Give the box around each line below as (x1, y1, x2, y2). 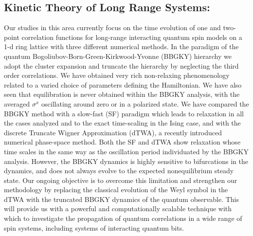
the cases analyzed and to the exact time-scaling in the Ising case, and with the (4, 118, 241, 128)
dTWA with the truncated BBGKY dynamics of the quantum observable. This (4, 194, 239, 204)
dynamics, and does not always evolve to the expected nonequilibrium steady (4, 165, 234, 176)
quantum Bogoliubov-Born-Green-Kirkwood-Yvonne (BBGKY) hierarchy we (4, 51, 232, 61)
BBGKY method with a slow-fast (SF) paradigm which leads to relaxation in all (4, 108, 244, 118)
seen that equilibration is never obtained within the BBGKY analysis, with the (4, 89, 240, 99)
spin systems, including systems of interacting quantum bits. (4, 222, 184, 233)
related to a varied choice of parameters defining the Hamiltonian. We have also (4, 79, 242, 90)
